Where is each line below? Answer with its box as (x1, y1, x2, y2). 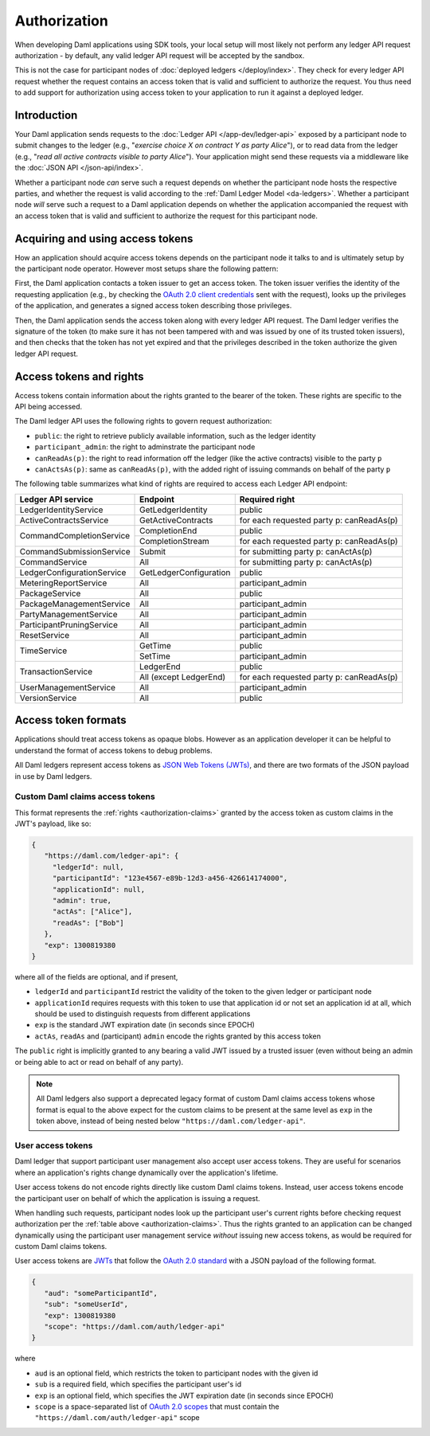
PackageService (19, 588, 81, 599)
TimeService (19, 645, 68, 656)
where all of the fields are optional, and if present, (14, 972, 178, 981)
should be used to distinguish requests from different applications (34, 1009, 251, 1019)
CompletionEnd (139, 525, 197, 536)
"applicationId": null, (52, 885, 146, 894)
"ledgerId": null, (52, 863, 125, 871)
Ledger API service (19, 494, 94, 505)
